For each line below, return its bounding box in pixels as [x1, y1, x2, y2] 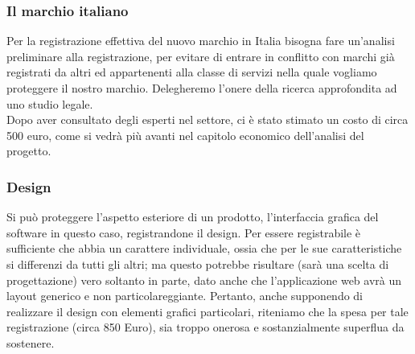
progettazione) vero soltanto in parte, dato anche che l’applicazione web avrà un [6, 271, 402, 288]
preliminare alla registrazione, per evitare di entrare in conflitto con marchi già [6, 47, 395, 64]
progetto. [6, 142, 51, 159]
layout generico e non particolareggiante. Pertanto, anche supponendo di [6, 287, 364, 304]
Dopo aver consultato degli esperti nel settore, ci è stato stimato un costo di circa [6, 111, 409, 128]
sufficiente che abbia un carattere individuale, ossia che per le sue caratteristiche [6, 240, 402, 257]
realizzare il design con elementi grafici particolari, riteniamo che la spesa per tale [6, 303, 409, 319]
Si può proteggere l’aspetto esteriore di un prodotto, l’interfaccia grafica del [6, 208, 379, 225]
